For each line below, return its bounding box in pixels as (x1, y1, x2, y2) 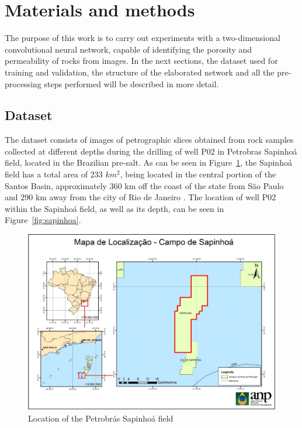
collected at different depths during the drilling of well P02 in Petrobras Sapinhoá (5, 145, 297, 157)
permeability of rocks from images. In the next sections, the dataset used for (5, 54, 278, 67)
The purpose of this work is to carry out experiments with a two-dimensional (5, 32, 280, 44)
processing (5, 77, 41, 90)
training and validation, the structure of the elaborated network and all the (5, 66, 275, 78)
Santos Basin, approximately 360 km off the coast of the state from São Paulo (5, 179, 284, 191)
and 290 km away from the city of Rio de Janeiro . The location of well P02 (5, 191, 276, 203)
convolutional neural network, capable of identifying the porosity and (5, 43, 252, 55)
